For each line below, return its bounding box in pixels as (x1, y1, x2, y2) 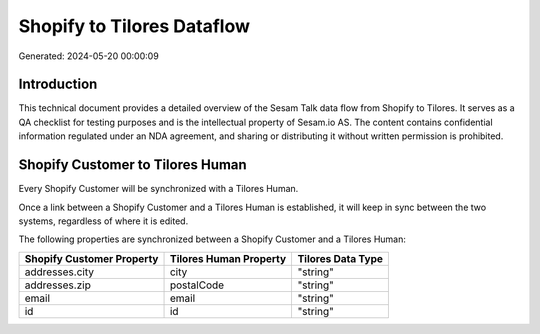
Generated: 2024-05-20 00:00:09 (18, 50, 159, 62)
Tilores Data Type (297, 251, 384, 265)
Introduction (18, 76, 98, 93)
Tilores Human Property (169, 251, 287, 265)
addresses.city (24, 265, 95, 279)
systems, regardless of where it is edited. (18, 215, 189, 227)
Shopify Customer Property (24, 251, 159, 265)
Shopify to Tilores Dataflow (18, 15, 250, 37)
